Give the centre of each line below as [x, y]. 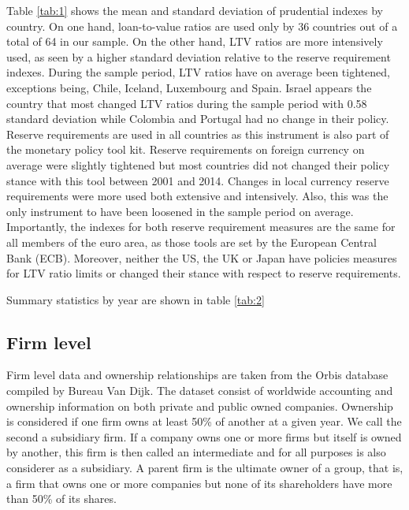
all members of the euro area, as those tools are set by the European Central [191, 242]
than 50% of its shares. [61, 499]
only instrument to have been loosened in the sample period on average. [180, 211]
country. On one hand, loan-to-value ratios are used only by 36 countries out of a [202, 26]
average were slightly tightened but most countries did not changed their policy [198, 164]
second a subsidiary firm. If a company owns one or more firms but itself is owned [204, 436]
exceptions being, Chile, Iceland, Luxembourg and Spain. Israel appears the [189, 87]
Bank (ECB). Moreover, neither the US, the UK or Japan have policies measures [202, 257]
